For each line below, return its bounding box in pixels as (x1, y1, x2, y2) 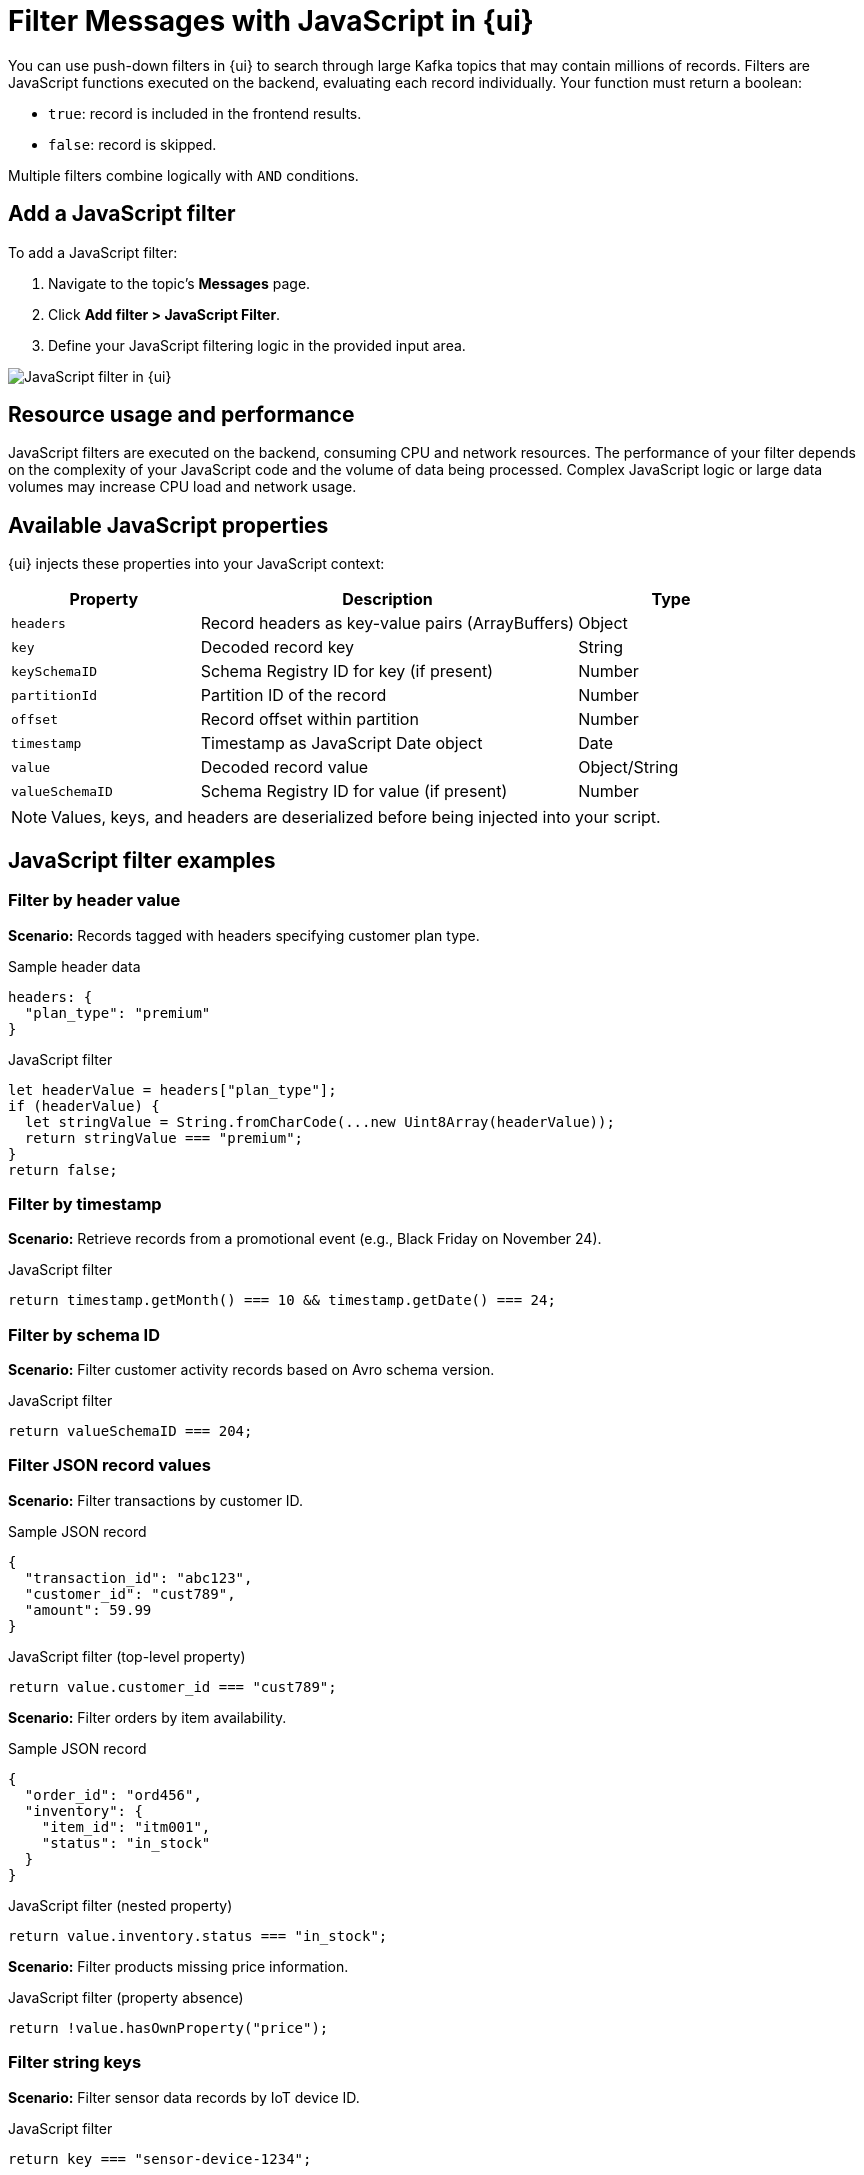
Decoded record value (200, 757, 369, 778)
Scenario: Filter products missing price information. (8, 1957, 349, 1975)
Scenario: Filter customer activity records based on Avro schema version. (8, 1361, 495, 1378)
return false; (8, 1161, 118, 1178)
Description (342, 589, 433, 610)
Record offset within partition (200, 709, 419, 730)
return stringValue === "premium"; (24, 1129, 304, 1146)
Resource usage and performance (8, 402, 355, 428)
